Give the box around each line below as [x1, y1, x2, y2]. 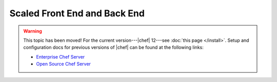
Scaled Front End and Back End [9, 8, 145, 19]
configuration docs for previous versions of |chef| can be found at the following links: [23, 44, 204, 50]
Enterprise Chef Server [36, 53, 85, 60]
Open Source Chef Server [36, 61, 91, 67]
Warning [23, 28, 42, 34]
